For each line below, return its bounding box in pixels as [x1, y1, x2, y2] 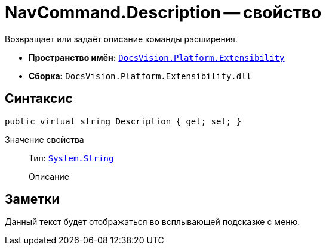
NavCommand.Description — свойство [5, 2, 322, 23]
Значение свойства [5, 134, 84, 145]
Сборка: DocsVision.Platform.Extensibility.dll [29, 70, 252, 81]
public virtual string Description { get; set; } [5, 116, 242, 126]
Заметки [5, 192, 60, 207]
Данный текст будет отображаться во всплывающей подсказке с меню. [5, 217, 300, 227]
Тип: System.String [29, 152, 114, 163]
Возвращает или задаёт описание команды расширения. [5, 33, 238, 44]
